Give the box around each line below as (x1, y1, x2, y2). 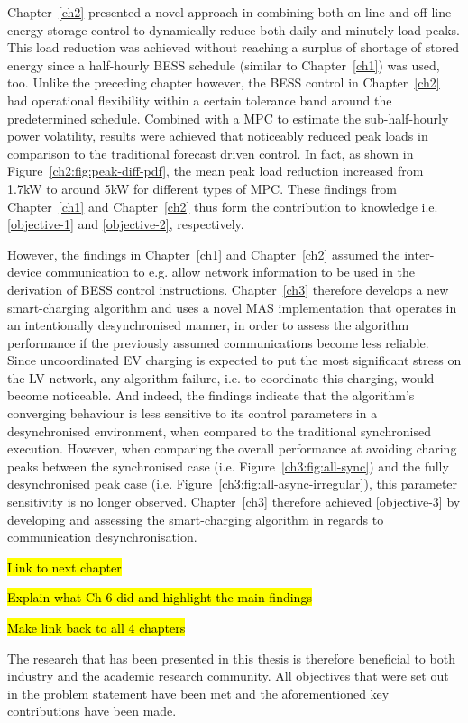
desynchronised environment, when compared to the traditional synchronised (7, 421, 431, 440)
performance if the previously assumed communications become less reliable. (7, 333, 429, 352)
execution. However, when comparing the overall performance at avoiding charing (7, 439, 457, 458)
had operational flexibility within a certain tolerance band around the (7, 90, 392, 109)
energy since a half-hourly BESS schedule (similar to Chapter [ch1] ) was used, (7, 55, 440, 74)
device (7, 262, 41, 281)
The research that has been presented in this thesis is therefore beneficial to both (7, 648, 455, 667)
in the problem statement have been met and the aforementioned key (7, 683, 390, 702)
